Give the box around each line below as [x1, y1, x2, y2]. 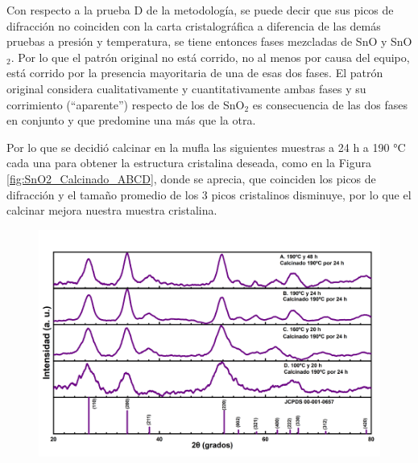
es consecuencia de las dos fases [252, 96, 408, 113]
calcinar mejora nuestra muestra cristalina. [6, 202, 217, 219]
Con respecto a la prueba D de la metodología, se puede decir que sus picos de [6, 2, 394, 18]
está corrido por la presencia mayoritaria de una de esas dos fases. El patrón [6, 64, 383, 81]
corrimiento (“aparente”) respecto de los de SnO [6, 96, 245, 113]
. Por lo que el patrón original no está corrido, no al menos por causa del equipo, [10, 48, 410, 65]
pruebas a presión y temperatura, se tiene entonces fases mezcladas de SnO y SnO [6, 33, 412, 50]
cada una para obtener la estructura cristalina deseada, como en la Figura [6, 154, 371, 171]
